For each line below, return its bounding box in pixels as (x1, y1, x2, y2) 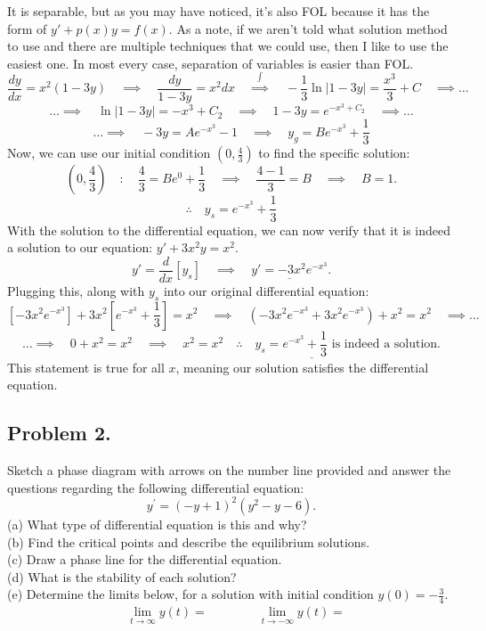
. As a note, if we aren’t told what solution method (168, 19, 448, 37)
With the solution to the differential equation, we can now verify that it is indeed (7, 220, 451, 239)
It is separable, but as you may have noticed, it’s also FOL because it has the (7, 2, 430, 20)
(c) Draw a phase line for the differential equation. (7, 550, 282, 569)
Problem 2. (7, 419, 111, 447)
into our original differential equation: (163, 281, 369, 299)
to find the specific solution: (258, 143, 410, 162)
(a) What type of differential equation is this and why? (7, 514, 307, 533)
